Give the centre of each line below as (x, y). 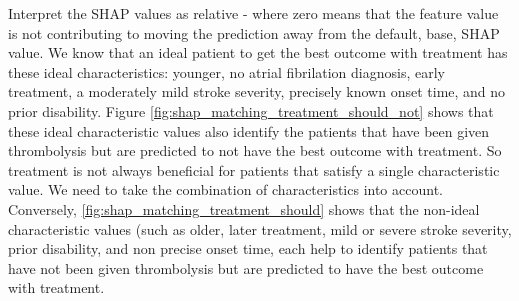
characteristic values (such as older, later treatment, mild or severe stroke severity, (260, 228)
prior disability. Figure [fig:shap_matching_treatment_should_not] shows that (251, 110)
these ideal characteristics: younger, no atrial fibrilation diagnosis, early (226, 71)
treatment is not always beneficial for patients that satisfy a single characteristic (254, 169)
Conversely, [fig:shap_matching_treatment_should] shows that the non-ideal (244, 208)
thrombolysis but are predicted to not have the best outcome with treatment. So (255, 150)
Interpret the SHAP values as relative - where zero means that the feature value (253, 13)
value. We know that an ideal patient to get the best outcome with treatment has (258, 52)
